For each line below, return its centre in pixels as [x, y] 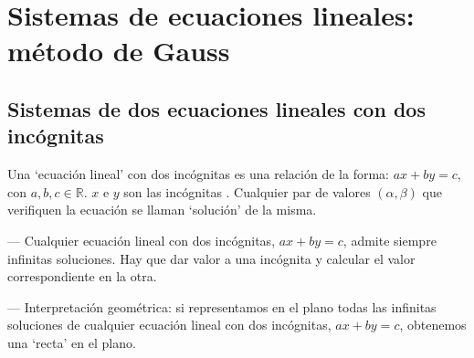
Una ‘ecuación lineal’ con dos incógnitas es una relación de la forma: [198, 174]
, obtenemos [433, 325]
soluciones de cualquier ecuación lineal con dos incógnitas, [169, 325]
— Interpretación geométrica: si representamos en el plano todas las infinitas [222, 306]
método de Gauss [119, 51]
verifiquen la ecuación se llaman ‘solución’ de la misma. [162, 210]
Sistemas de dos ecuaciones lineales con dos [216, 108]
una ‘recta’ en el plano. [72, 342]
